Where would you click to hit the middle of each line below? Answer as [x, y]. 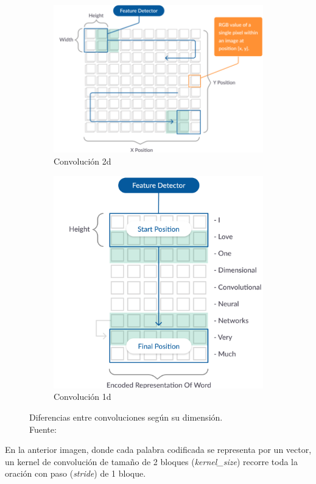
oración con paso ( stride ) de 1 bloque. [75, 473]
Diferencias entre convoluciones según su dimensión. [126, 417]
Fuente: [43, 429]
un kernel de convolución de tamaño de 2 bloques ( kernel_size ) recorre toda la [151, 461]
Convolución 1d [83, 397]
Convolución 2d [83, 161]
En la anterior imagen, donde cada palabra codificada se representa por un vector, [158, 450]
